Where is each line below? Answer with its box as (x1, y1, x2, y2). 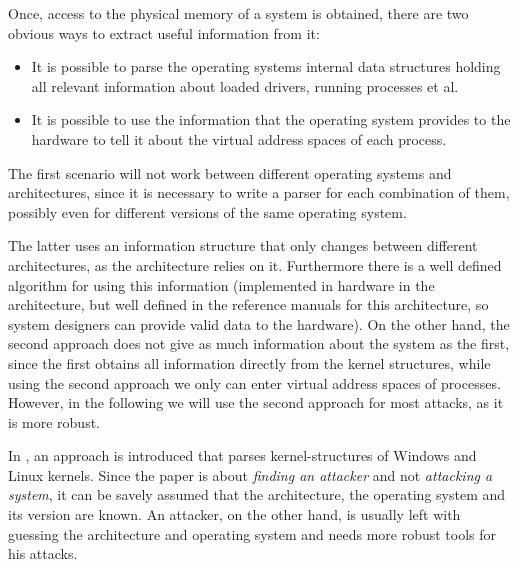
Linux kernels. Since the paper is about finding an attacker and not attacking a (8, 464, 493, 485)
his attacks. (8, 543, 78, 564)
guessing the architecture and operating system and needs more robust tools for (8, 523, 497, 544)
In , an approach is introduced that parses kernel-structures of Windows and (8, 445, 477, 466)
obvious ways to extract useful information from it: (8, 22, 320, 43)
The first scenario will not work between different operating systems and (8, 162, 452, 183)
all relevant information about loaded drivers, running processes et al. (31, 75, 459, 96)
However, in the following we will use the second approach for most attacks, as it (8, 392, 504, 413)
